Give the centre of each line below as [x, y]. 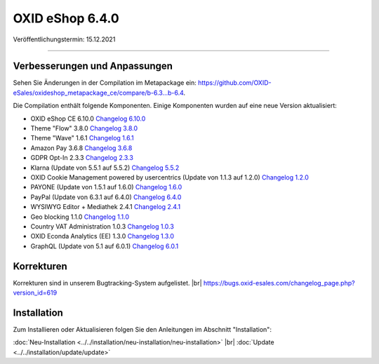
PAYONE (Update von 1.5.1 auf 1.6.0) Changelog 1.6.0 [106, 187]
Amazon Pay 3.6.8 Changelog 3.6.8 [81, 148]
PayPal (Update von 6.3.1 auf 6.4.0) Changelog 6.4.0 [106, 197]
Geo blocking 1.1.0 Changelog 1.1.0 [80, 217]
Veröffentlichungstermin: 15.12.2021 [64, 39]
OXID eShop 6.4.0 [66, 18]
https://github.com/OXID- [234, 83]
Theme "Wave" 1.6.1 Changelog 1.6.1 [82, 138]
